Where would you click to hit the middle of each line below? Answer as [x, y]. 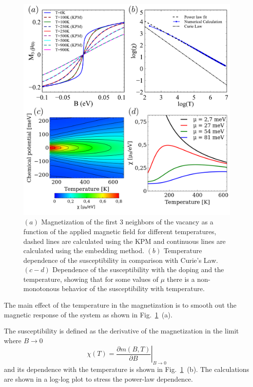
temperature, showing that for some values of [91, 279]
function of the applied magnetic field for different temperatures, [120, 231]
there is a [181, 279]
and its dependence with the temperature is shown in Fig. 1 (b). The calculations [127, 369]
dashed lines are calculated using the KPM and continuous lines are [125, 241]
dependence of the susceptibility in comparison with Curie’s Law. [121, 260]
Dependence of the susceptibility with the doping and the [138, 269]
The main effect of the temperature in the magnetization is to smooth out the [120, 305]
